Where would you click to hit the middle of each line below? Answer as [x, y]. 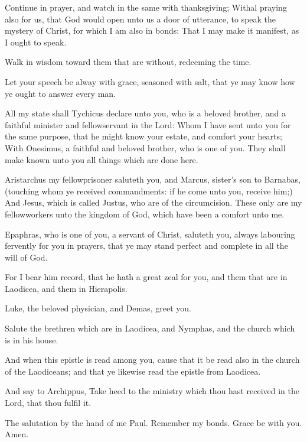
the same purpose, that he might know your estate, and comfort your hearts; [143, 136]
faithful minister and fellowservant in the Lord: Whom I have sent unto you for [148, 124]
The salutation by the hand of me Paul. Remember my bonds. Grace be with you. [153, 422]
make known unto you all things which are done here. [102, 159]
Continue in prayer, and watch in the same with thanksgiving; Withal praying [146, 7]
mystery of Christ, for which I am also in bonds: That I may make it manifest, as [152, 30]
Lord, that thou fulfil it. [48, 403]
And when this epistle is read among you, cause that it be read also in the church [152, 360]
